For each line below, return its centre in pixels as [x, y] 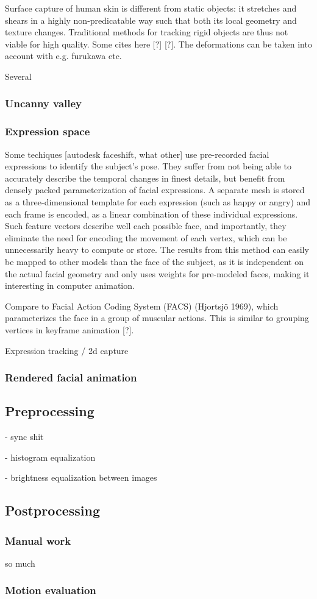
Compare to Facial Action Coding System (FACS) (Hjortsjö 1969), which [142, 306]
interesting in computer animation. [70, 285]
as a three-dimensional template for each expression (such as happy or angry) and [158, 202]
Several [18, 76]
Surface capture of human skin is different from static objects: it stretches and [151, 8]
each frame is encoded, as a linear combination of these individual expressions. [151, 214]
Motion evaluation [51, 590]
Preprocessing [50, 411]
